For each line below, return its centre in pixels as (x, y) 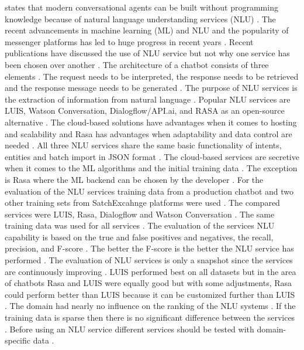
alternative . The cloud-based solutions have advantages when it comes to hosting (151, 122)
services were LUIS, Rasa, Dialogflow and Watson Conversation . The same (140, 214)
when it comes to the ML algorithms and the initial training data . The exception (151, 168)
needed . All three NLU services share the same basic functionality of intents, (143, 145)
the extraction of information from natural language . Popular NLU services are (148, 99)
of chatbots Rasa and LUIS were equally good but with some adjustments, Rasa (148, 283)
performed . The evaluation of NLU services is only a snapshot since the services (149, 260)
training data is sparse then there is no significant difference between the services (150, 317)
